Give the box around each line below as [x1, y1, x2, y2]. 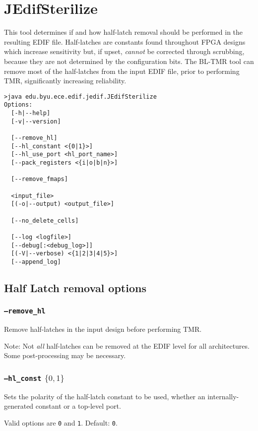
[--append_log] [11, 258, 61, 265]
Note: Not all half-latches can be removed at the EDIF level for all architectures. [4, 340, 250, 351]
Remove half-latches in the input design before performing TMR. [4, 324, 202, 334]
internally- [207, 391, 239, 401]
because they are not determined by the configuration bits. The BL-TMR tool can [4, 56, 254, 66]
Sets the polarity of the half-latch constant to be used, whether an [4, 391, 205, 401]
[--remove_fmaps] [11, 176, 68, 183]
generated [4, 401, 34, 411]
